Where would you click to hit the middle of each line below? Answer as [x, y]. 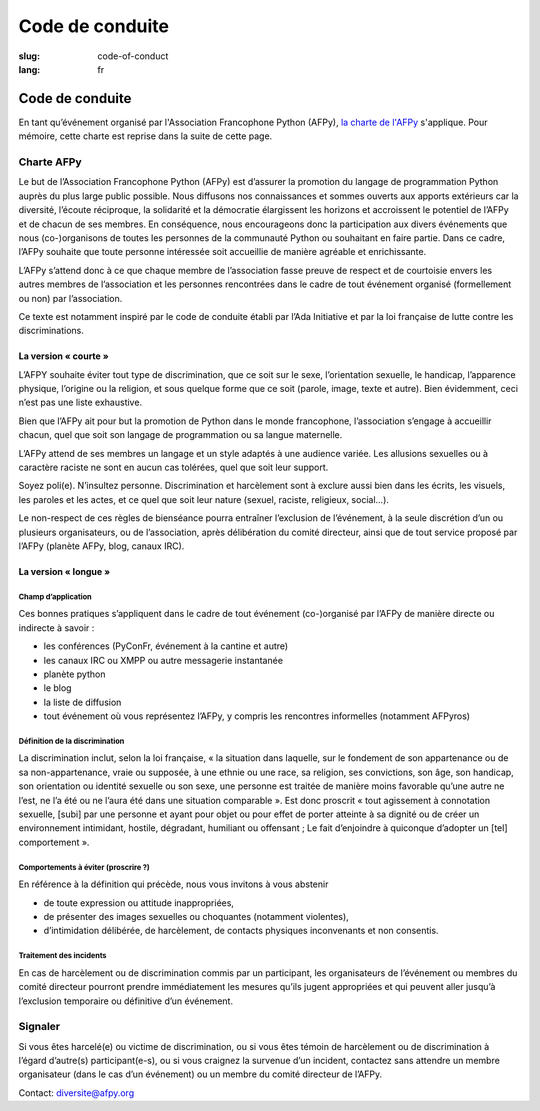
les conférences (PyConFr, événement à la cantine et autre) [166, 646]
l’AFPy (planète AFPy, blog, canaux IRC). [101, 546]
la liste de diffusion [82, 702]
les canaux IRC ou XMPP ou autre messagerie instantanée [163, 660]
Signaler [39, 1027]
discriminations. [51, 331]
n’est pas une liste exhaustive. [80, 402]
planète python [74, 674]
